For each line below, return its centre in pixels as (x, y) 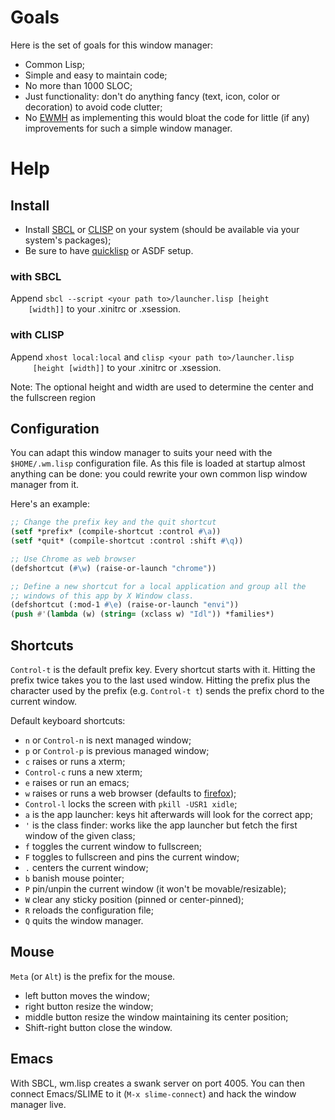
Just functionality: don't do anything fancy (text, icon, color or (152, 96)
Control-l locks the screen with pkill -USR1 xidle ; (131, 804)
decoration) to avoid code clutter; (93, 107)
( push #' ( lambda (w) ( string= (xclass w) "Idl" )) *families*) (142, 614)
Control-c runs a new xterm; (83, 772)
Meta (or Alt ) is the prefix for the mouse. (93, 976)
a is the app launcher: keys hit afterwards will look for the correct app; (168, 815)
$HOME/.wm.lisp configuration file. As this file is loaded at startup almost (158, 463)
